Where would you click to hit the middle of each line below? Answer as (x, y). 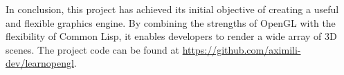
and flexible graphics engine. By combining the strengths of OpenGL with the (171, 22)
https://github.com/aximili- (242, 49)
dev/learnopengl (40, 63)
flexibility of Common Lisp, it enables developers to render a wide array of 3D (171, 36)
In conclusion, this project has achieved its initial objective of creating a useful (172, 9)
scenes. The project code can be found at (93, 49)
